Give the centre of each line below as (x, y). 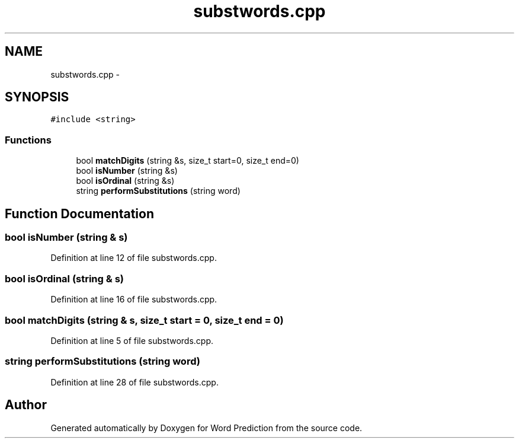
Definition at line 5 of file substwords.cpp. (132, 340)
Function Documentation (79, 213)
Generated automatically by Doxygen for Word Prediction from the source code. (206, 428)
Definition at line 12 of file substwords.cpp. (134, 258)
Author (26, 405)
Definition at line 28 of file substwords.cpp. (134, 382)
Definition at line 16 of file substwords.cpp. (134, 299)
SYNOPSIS (37, 97)
